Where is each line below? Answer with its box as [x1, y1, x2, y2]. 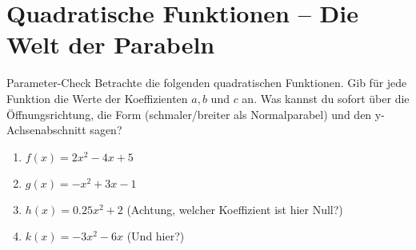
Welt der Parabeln [6, 28, 215, 61]
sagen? [90, 121, 122, 138]
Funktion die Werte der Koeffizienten [6, 89, 188, 106]
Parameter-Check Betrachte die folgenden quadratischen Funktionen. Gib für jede [6, 74, 407, 91]
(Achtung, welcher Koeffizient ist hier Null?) [126, 200, 343, 217]
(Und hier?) [126, 228, 185, 244]
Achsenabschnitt [6, 121, 86, 138]
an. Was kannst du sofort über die [242, 89, 410, 106]
